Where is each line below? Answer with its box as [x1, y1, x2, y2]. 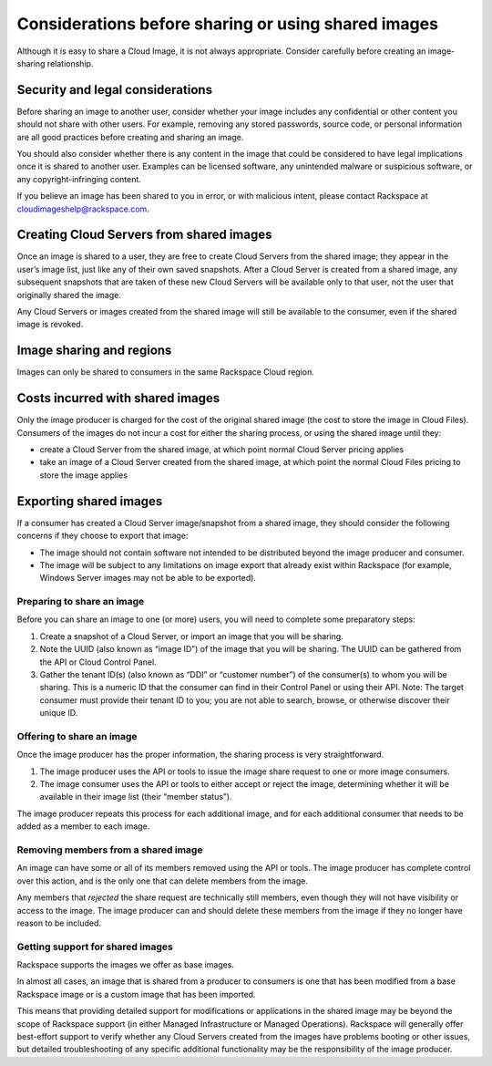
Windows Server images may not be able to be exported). [39, 573, 257, 584]
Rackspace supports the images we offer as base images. [16, 959, 234, 970]
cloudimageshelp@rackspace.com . [16, 203, 149, 214]
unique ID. [39, 708, 78, 719]
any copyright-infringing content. [16, 173, 141, 184]
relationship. [46, 57, 94, 68]
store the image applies [39, 470, 128, 481]
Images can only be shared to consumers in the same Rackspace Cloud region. [16, 367, 314, 378]
